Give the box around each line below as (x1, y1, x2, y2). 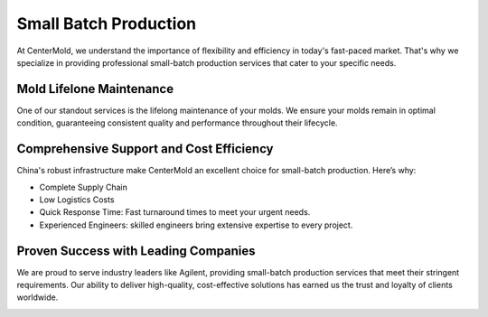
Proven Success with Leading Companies (16, 243, 257, 258)
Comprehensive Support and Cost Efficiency (16, 141, 275, 157)
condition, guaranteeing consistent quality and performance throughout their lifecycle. (16, 117, 338, 128)
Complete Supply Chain (39, 182, 128, 192)
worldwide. (16, 292, 59, 303)
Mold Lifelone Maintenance (16, 81, 174, 97)
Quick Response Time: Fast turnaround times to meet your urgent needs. (39, 207, 311, 218)
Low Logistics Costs (39, 194, 115, 205)
